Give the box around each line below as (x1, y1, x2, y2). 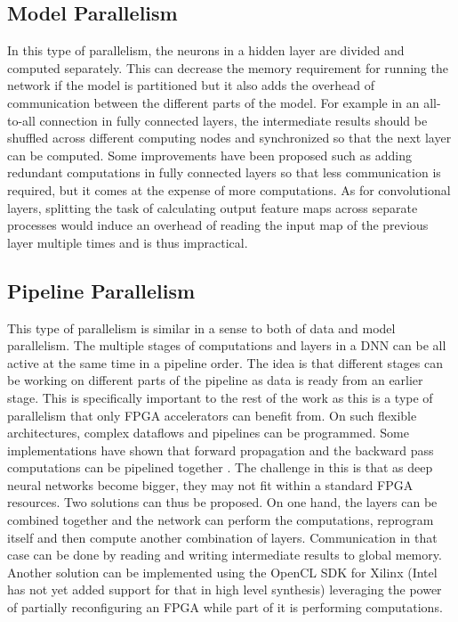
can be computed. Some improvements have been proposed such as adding (7, 145, 412, 164)
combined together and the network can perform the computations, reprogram (7, 511, 434, 529)
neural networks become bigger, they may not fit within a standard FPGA (7, 475, 414, 494)
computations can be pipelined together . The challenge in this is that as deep (7, 458, 433, 477)
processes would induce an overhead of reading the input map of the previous (7, 216, 429, 234)
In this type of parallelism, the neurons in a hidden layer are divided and (7, 41, 405, 60)
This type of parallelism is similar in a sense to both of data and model (7, 318, 396, 337)
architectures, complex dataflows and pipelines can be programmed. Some (7, 423, 409, 442)
